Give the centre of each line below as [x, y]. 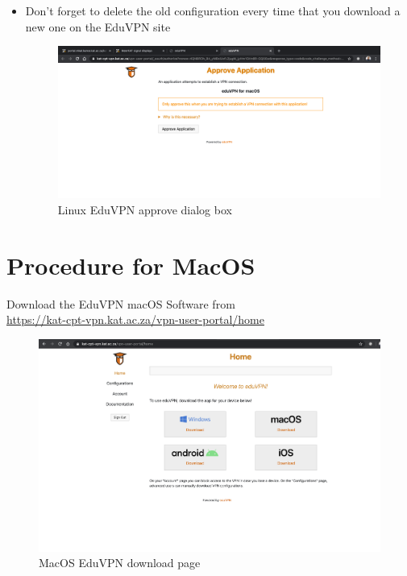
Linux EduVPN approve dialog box [145, 209]
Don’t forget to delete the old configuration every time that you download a [213, 10]
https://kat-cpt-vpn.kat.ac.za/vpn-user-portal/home [135, 319]
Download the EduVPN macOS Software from [121, 303]
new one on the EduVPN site [98, 26]
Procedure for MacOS [131, 265]
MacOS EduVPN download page [120, 563]
